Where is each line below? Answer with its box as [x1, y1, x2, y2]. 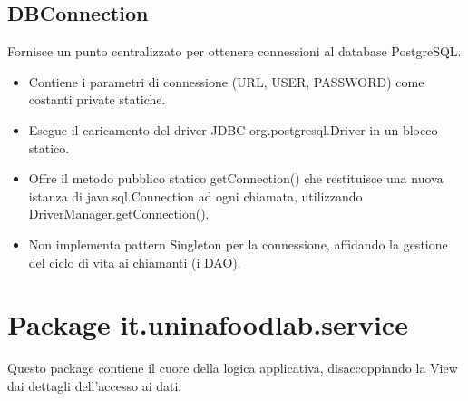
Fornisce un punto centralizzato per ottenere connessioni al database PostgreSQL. [7, 42, 462, 61]
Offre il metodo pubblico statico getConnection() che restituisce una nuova [28, 169, 444, 188]
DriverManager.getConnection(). [28, 204, 210, 223]
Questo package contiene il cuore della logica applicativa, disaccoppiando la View [7, 358, 458, 377]
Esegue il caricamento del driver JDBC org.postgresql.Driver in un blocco [28, 120, 438, 139]
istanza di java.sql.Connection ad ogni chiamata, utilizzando [28, 186, 363, 205]
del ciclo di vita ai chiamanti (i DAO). [28, 252, 241, 271]
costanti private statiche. [28, 90, 166, 109]
